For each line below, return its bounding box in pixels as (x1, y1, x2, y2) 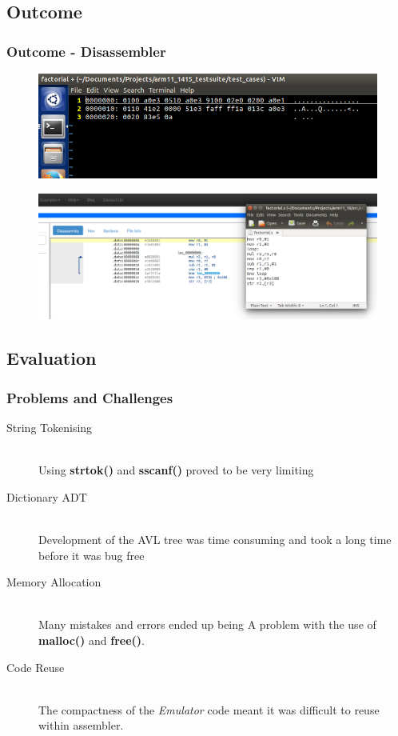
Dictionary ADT (6, 488, 87, 505)
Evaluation (6, 346, 97, 370)
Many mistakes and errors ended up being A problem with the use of (38, 616, 376, 633)
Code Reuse (6, 658, 65, 675)
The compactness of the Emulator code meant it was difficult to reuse (38, 701, 380, 718)
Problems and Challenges (6, 387, 173, 407)
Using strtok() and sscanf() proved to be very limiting (38, 462, 314, 478)
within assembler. (38, 717, 124, 734)
